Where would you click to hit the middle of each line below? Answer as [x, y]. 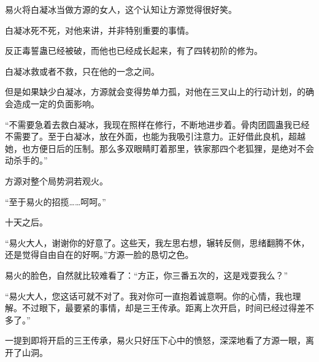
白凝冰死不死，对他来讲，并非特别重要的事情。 [99, 30]
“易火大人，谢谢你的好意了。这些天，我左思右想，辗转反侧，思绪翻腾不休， [157, 242]
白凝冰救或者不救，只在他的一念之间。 [82, 71]
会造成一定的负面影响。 [52, 103]
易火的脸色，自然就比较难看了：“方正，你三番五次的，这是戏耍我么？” [147, 275]
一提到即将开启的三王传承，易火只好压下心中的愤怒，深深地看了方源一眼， [155, 340]
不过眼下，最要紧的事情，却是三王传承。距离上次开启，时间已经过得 [159, 308]
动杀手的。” [26, 160]
